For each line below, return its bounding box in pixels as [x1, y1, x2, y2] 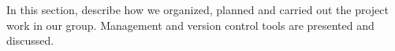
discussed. [6, 32, 54, 49]
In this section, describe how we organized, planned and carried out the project [6, 2, 389, 17]
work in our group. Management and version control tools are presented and [6, 16, 375, 33]
